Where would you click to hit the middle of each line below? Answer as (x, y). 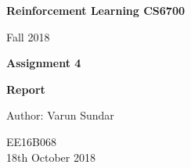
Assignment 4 (44, 63)
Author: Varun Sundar (60, 115)
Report (26, 89)
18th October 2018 (51, 157)
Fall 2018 (28, 36)
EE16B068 (31, 141)
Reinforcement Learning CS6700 (95, 10)
